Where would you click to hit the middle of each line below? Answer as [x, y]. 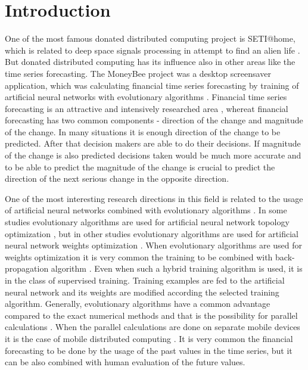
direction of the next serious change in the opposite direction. [117, 178]
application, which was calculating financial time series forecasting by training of [152, 85]
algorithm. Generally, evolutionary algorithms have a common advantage [138, 304]
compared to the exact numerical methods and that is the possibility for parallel [151, 315]
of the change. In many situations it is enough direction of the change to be [143, 131]
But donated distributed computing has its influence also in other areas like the [150, 62]
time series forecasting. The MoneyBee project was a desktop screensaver [138, 73]
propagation [27, 268]
